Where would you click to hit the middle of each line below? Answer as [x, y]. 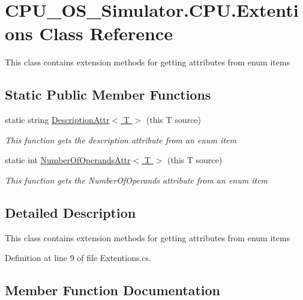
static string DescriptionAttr [57, 120]
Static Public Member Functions [108, 94]
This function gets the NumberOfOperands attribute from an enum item [136, 180]
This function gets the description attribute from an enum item [121, 139]
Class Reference [106, 33]
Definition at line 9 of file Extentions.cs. [78, 258]
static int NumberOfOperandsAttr [68, 160]
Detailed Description [70, 212]
